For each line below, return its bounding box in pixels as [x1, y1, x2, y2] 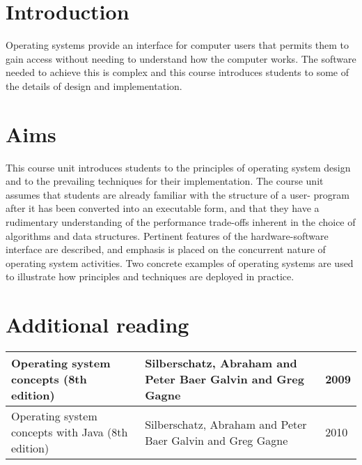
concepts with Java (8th [11, 424, 128, 441]
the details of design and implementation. [6, 78, 182, 93]
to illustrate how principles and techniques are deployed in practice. [6, 269, 294, 284]
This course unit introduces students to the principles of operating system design [6, 160, 351, 174]
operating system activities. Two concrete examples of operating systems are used [6, 255, 354, 270]
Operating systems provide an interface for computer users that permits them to [6, 38, 349, 52]
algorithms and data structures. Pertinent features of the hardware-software [6, 228, 329, 243]
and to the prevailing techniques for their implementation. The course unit [6, 174, 324, 188]
